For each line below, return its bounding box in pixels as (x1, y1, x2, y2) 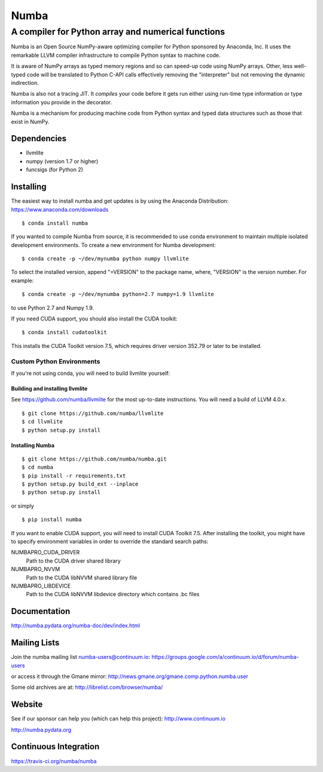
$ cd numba (22, 464, 54, 471)
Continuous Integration (11, 742, 100, 752)
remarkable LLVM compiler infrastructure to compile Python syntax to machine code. (11, 51, 221, 59)
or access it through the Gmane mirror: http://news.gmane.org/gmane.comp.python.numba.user (11, 673, 248, 680)
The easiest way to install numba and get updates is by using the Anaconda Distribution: (11, 197, 229, 205)
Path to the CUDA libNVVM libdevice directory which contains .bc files (26, 591, 200, 598)
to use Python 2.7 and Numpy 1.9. (11, 304, 95, 311)
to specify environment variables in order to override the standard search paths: (11, 538, 209, 545)
